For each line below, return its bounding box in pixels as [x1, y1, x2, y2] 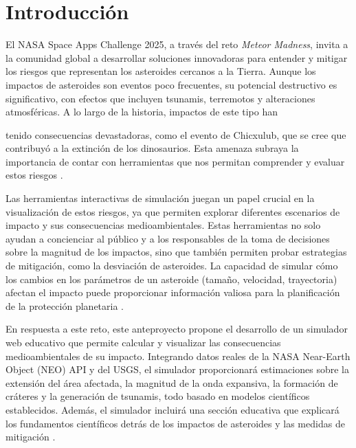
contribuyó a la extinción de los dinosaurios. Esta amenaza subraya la [5, 141, 299, 155]
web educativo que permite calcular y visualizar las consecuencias [5, 335, 281, 349]
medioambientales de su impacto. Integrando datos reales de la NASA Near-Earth [5, 348, 351, 363]
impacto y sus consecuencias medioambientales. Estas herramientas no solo [5, 218, 321, 232]
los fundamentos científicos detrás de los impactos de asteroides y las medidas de [5, 416, 345, 430]
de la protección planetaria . [5, 298, 124, 313]
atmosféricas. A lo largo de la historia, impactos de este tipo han [5, 104, 278, 119]
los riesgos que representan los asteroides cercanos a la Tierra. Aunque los [5, 64, 316, 78]
